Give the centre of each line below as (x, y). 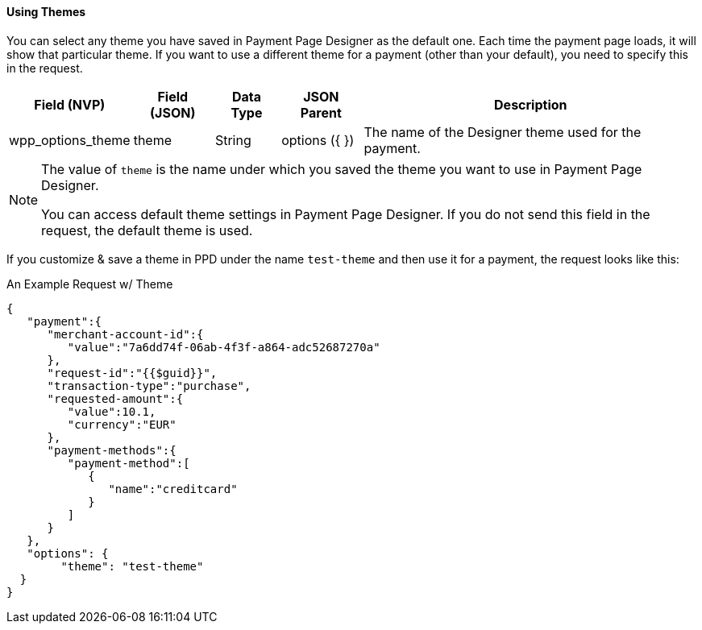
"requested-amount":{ (115, 398)
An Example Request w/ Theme (90, 284)
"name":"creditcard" (173, 489)
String (233, 140)
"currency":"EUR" (122, 424)
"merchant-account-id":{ (125, 334)
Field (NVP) (70, 104)
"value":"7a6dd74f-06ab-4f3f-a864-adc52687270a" (224, 347)
